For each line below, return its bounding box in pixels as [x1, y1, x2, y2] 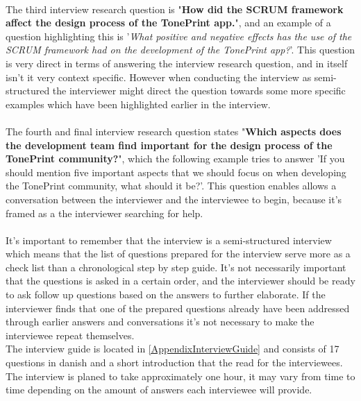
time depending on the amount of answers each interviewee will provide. [6, 382, 312, 397]
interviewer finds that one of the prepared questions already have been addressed [6, 300, 350, 315]
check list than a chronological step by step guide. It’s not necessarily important [6, 259, 346, 274]
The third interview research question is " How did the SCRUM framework [6, 1, 344, 16]
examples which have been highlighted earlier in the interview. [6, 96, 271, 111]
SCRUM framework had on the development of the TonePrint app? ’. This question [6, 42, 355, 57]
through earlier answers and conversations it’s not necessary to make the [6, 314, 314, 329]
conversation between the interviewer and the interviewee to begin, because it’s [6, 191, 342, 206]
